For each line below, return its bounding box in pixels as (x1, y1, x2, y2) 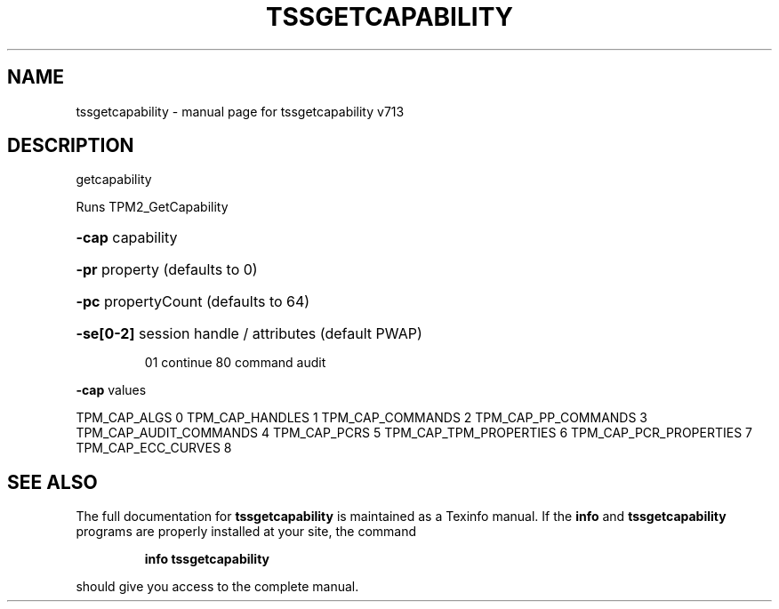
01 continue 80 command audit (144, 355, 326, 371)
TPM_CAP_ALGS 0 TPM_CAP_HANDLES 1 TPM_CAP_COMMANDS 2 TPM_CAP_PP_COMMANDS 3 (76, 410, 648, 426)
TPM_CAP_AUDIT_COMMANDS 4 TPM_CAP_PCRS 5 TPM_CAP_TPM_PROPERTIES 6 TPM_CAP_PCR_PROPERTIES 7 (76, 425, 753, 441)
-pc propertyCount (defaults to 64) (76, 292, 310, 311)
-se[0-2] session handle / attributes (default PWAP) (76, 325, 422, 343)
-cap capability (76, 228, 178, 247)
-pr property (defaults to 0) (76, 260, 258, 279)
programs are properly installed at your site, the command (76, 524, 417, 540)
